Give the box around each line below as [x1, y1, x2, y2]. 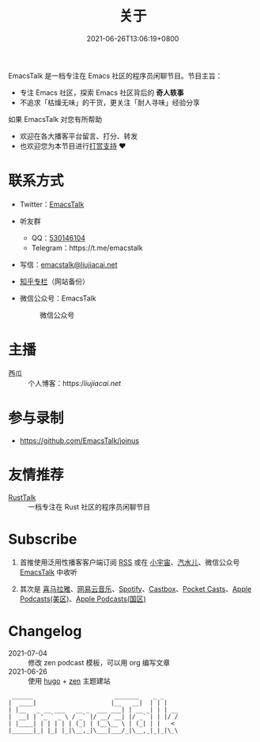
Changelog [8, 622, 82, 640]
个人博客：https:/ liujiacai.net [28, 378, 121, 388]
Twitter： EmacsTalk [19, 199, 85, 209]
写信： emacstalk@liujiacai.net [19, 259, 118, 269]
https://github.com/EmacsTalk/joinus [19, 436, 140, 445]
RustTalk [8, 492, 36, 502]
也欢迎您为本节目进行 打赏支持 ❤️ [19, 141, 126, 150]
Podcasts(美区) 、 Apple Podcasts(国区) [19, 594, 146, 604]
